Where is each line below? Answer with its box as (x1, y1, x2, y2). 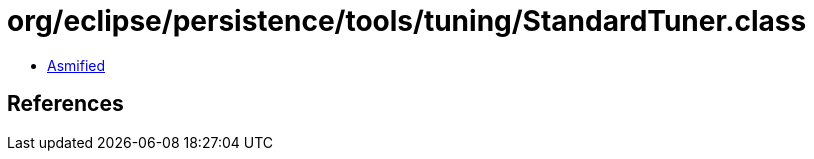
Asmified (47, 56, 106, 74)
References (7, 91, 124, 117)
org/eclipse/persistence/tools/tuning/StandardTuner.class (7, 4, 807, 38)
